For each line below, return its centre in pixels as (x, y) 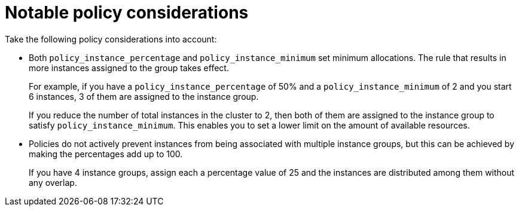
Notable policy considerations (127, 13)
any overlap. (53, 182)
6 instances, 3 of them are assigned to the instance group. (144, 96)
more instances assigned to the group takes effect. (129, 68)
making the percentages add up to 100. (106, 154)
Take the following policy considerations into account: (111, 39)
